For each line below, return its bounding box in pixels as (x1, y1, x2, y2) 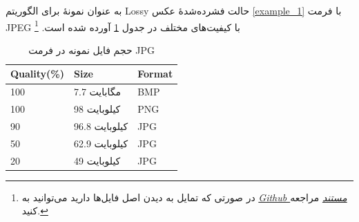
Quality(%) (10, 66, 65, 81)
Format (137, 66, 173, 81)
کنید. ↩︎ (21, 203, 48, 218)
